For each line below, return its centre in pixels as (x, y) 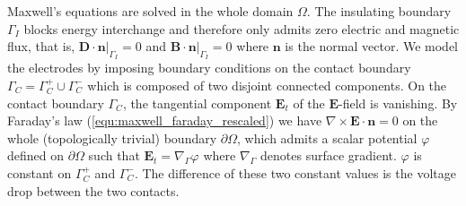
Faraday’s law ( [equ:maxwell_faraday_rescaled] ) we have (165, 120)
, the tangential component (197, 103)
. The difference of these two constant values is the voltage (295, 172)
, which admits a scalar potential (327, 137)
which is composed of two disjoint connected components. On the (267, 85)
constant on (40, 172)
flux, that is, (41, 46)
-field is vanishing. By (398, 103)
